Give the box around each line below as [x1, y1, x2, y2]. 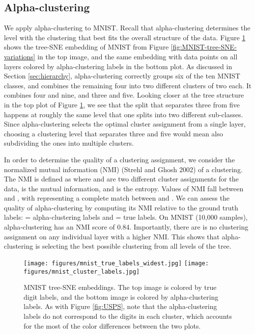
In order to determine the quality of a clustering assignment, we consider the [4, 154, 235, 164]
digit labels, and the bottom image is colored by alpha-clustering [24, 291, 219, 302]
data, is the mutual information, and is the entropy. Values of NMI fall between [4, 183, 244, 193]
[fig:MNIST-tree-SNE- [170, 42, 237, 52]
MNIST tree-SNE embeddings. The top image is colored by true [24, 282, 217, 292]
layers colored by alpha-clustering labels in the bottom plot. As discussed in [4, 61, 232, 71]
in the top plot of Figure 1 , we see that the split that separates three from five [4, 99, 240, 109]
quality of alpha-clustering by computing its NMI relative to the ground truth [4, 202, 238, 212]
